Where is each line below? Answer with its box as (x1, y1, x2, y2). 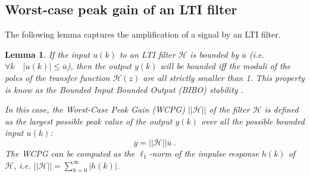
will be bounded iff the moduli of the (160, 60, 291, 72)
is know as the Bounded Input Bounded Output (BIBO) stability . (5, 83, 243, 95)
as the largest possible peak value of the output (5, 114, 173, 127)
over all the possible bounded (201, 114, 305, 127)
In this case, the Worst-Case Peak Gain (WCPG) (5, 103, 185, 116)
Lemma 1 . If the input (5, 48, 90, 60)
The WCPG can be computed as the (5, 147, 135, 159)
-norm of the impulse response (149, 147, 259, 159)
